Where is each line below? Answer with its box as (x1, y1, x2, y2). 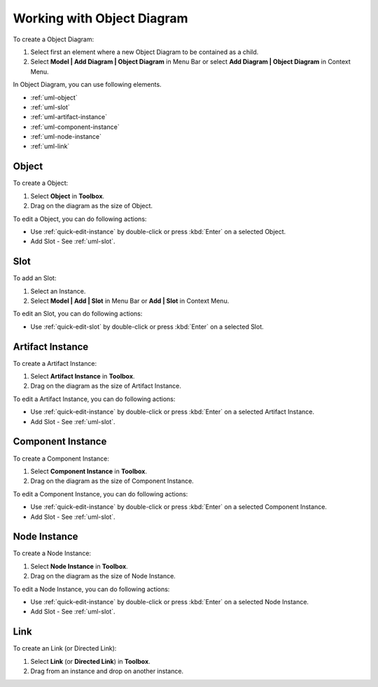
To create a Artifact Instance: (13, 359, 97, 367)
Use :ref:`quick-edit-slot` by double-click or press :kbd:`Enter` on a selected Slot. (30, 322, 264, 331)
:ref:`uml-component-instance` (30, 123, 120, 131)
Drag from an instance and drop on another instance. (30, 667, 184, 676)
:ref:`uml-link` (30, 142, 70, 151)
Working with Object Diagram (13, 11, 188, 26)
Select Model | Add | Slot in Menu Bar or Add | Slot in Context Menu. (30, 297, 230, 305)
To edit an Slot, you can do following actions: (13, 309, 143, 318)
